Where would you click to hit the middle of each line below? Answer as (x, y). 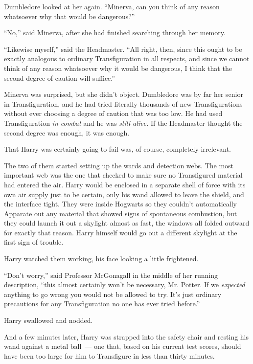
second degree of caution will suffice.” (59, 78)
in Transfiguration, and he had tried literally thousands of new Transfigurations (123, 103)
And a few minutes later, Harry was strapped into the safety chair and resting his (126, 336)
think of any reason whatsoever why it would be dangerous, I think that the (118, 68)
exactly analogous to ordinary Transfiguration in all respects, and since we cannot (127, 58)
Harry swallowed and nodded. (48, 320)
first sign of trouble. (34, 242)
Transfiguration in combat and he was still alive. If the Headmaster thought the (123, 123)
